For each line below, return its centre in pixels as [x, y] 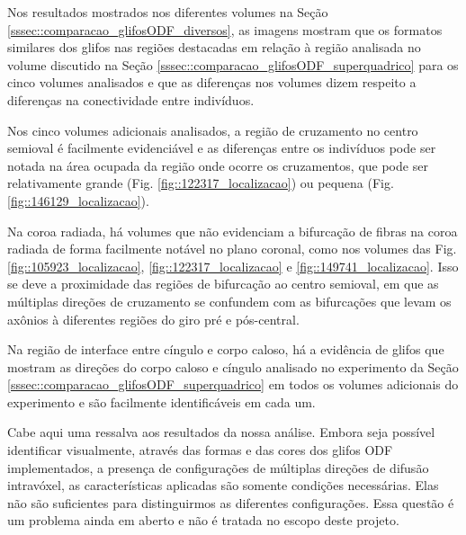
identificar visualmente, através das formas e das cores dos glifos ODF [200, 450]
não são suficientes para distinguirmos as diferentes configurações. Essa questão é [231, 502]
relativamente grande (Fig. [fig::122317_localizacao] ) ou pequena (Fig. [201, 183]
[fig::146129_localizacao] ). [78, 200]
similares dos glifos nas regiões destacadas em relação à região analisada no [214, 47]
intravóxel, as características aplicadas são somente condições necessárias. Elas [223, 485]
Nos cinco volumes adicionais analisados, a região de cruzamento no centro [213, 130]
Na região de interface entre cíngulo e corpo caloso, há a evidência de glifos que [226, 349]
